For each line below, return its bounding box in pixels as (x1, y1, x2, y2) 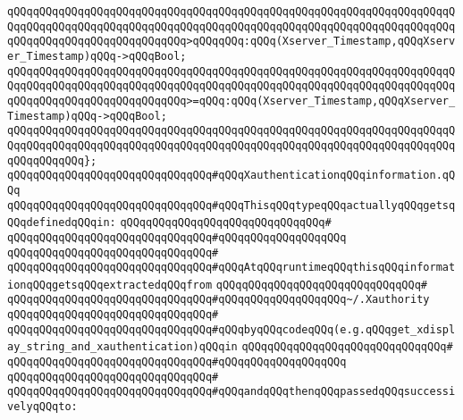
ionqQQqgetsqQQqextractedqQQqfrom (7, 278, 213, 291)
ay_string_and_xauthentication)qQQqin (7, 340, 238, 354)
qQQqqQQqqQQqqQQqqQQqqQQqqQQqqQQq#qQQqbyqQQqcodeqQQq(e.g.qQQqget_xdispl (7, 323, 456, 336)
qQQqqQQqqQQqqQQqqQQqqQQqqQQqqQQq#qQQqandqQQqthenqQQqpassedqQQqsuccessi (7, 385, 456, 399)
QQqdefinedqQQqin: (7, 216, 116, 230)
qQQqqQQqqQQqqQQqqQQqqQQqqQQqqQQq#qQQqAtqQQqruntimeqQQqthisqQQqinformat (7, 261, 456, 274)
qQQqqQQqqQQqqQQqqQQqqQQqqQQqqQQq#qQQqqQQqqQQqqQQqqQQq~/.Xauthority (7, 293, 430, 307)
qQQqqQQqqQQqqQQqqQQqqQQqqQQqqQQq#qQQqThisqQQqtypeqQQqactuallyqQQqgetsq (7, 198, 456, 212)
